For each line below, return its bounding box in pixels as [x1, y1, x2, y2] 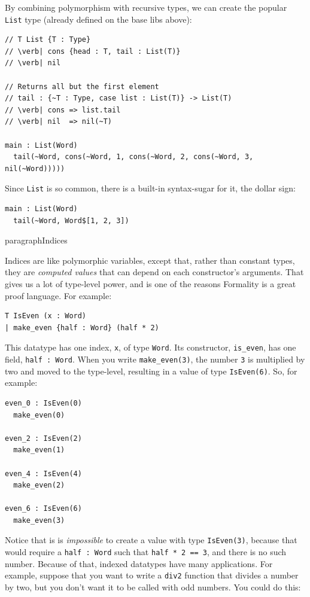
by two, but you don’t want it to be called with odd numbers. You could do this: [5, 581, 301, 593]
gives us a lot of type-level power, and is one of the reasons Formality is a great [5, 278, 296, 290]
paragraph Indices [5, 234, 68, 246]
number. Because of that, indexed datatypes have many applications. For [5, 557, 273, 569]
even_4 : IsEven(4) [5, 469, 82, 478]
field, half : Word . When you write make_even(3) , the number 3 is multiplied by [5, 353, 305, 365]
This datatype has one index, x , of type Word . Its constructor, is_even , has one [5, 341, 296, 354]
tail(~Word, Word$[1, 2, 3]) [13, 216, 129, 225]
